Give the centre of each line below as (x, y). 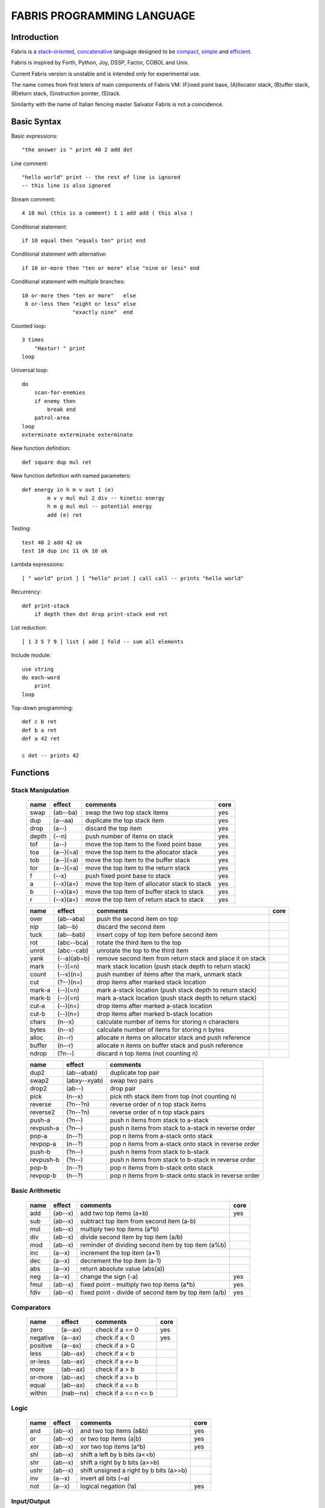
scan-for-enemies (60, 393)
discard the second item (131, 927)
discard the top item (114, 828)
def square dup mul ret (57, 462)
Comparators (31, 1307)
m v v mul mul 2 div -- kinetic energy (106, 498)
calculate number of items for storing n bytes (160, 1030)
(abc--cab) (73, 950)
